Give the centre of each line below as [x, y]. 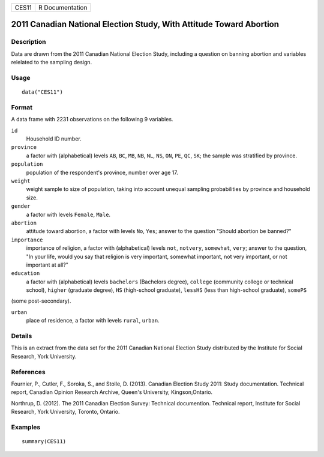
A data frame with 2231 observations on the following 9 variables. [92, 120]
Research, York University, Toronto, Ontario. [65, 412]
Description [28, 42]
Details [22, 336]
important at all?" [47, 265]
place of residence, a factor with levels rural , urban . [93, 321]
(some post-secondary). [41, 301]
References [28, 372]
